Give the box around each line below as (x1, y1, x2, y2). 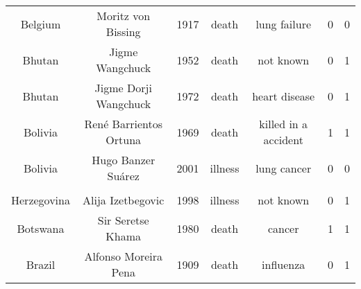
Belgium (20, 15, 61, 32)
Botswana (17, 220, 65, 236)
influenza (262, 256, 305, 272)
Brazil (26, 256, 56, 272)
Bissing (106, 24, 141, 40)
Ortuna (106, 132, 142, 148)
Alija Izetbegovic (83, 192, 165, 208)
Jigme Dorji (94, 80, 152, 96)
